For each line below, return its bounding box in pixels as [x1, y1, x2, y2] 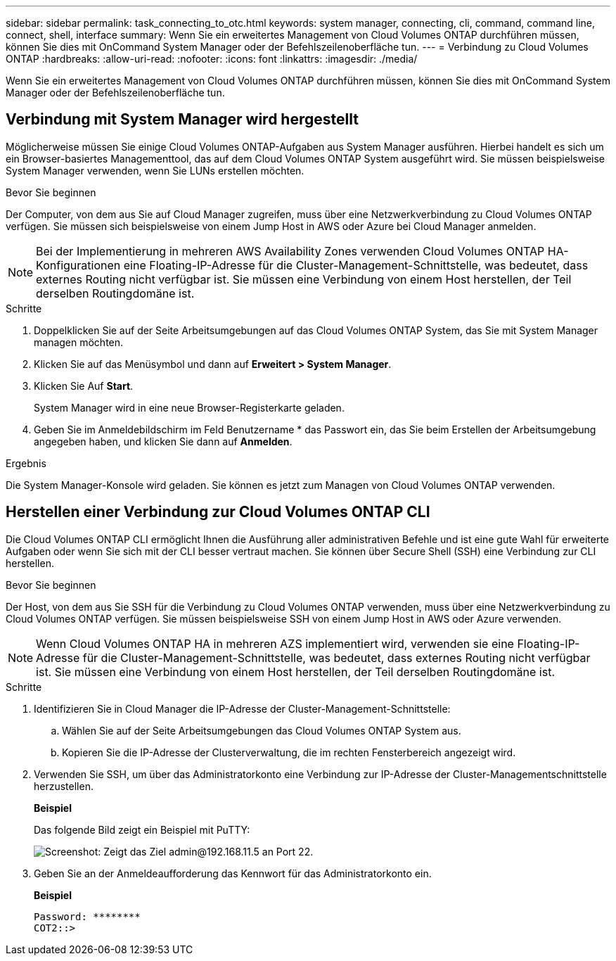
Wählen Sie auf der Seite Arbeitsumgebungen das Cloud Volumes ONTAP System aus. [62, 724, 461, 737]
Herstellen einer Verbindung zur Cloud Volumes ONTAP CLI [6, 503, 430, 521]
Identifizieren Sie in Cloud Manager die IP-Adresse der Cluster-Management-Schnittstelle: [34, 702, 451, 715]
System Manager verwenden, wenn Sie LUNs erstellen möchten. [6, 164, 304, 177]
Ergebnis [6, 457, 46, 469]
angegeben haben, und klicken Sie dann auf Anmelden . [34, 435, 293, 447]
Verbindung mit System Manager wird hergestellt [6, 110, 359, 129]
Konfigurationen [36, 257, 121, 272]
